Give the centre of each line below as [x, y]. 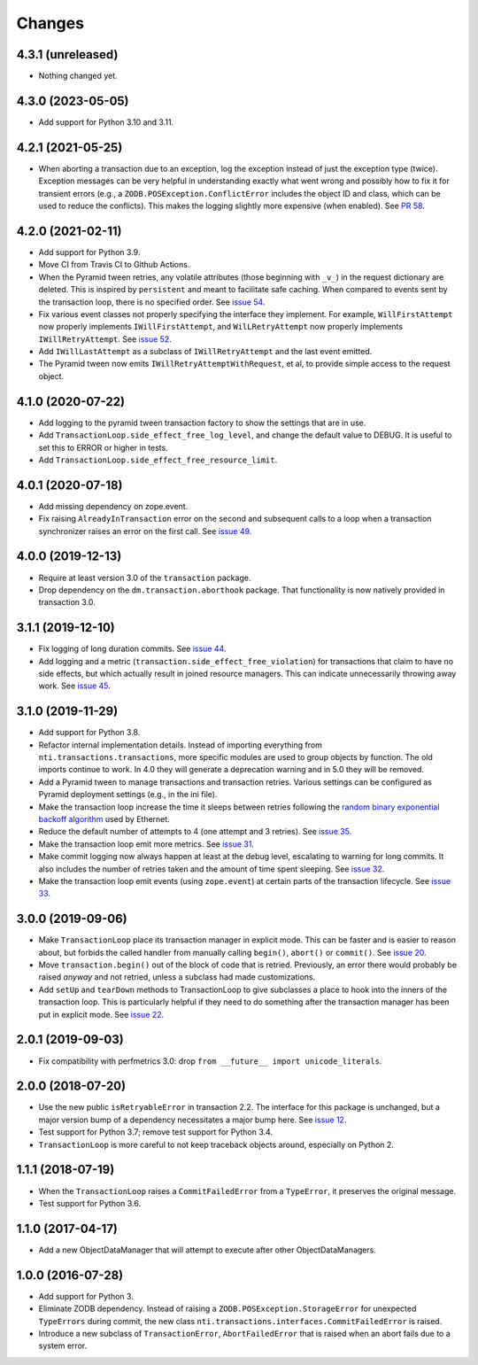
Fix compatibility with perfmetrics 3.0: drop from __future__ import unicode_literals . [210, 1061]
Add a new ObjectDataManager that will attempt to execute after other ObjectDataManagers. [207, 1250]
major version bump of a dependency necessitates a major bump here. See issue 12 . [193, 1120]
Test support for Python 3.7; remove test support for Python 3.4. [156, 1132]
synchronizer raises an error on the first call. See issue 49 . [145, 531]
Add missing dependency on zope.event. [113, 506]
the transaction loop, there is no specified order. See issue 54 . [152, 302]
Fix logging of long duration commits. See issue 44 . [132, 649]
